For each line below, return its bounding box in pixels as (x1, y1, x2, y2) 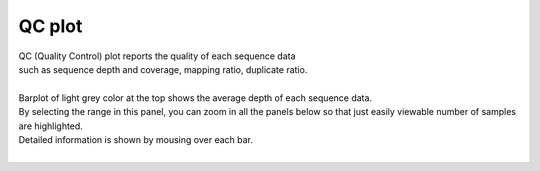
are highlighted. (18, 120, 84, 132)
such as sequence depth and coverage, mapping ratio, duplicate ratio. (18, 63, 308, 75)
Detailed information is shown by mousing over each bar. (18, 133, 254, 145)
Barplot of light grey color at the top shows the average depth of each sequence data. (18, 91, 373, 104)
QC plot (18, 15, 83, 37)
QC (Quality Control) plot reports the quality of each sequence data (18, 50, 296, 62)
